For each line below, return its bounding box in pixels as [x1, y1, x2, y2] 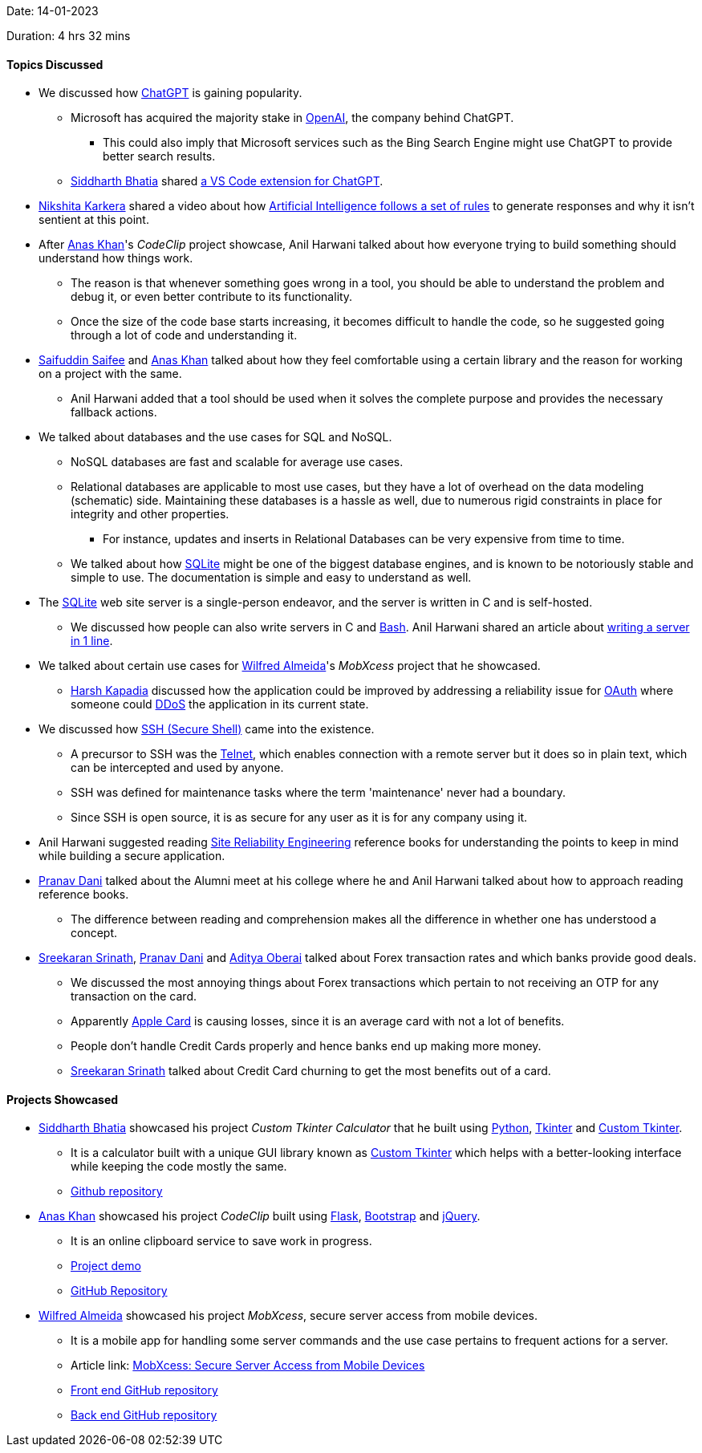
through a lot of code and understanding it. [71, 328, 298, 343]
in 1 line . [71, 634, 113, 648]
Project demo [71, 1259, 141, 1273]
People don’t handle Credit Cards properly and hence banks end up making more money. [71, 1039, 542, 1053]
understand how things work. [39, 251, 193, 266]
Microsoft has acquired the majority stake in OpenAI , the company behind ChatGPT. [71, 111, 514, 125]
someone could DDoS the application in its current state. [71, 697, 369, 712]
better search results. [103, 149, 216, 164]
